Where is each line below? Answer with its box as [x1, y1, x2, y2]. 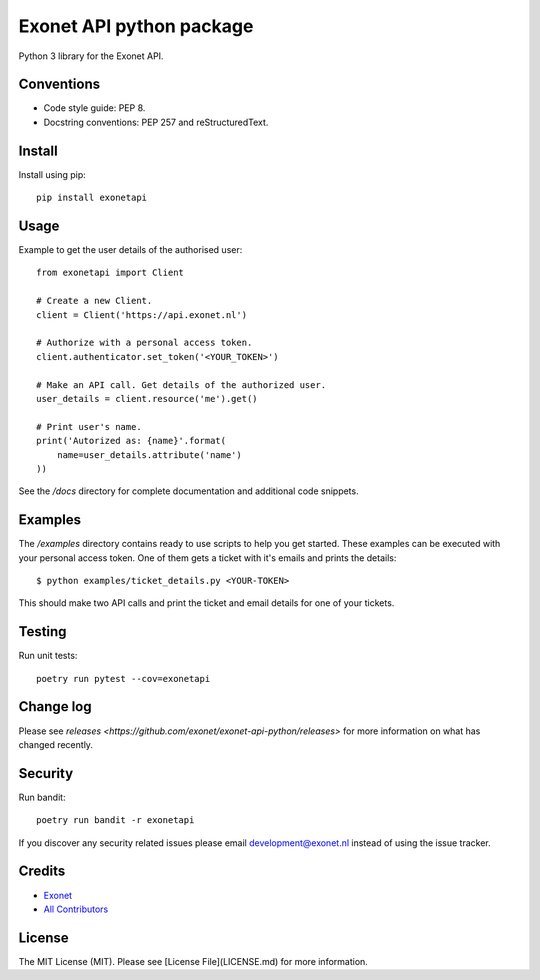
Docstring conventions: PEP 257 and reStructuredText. [43, 116, 269, 128]
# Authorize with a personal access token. [36, 337, 253, 349]
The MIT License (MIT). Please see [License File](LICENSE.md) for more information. [18, 955, 369, 967]
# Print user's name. [36, 421, 142, 432]
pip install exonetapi [36, 192, 148, 204]
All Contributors [43, 903, 109, 915]
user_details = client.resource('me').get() [36, 393, 259, 404]
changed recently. [18, 738, 94, 750]
